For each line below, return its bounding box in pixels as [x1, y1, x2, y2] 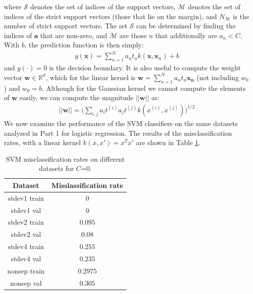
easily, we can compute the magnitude [20, 92, 134, 103]
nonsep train [7, 265, 45, 275]
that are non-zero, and [40, 30, 107, 40]
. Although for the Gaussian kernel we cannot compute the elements [42, 83, 246, 93]
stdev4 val [11, 253, 41, 263]
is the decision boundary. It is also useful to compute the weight [49, 63, 241, 73]
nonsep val [10, 277, 42, 288]
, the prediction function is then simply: [24, 40, 144, 50]
